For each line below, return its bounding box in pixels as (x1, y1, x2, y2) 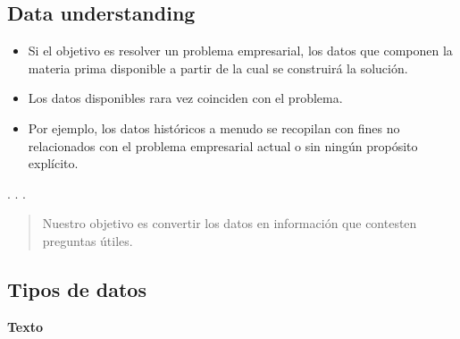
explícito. (28, 154, 79, 173)
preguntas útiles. (42, 231, 133, 250)
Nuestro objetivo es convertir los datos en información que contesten (42, 214, 417, 233)
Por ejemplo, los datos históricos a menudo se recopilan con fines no (28, 118, 400, 137)
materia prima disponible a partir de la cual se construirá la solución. (28, 58, 408, 77)
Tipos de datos (7, 275, 146, 302)
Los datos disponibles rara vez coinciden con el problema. (28, 89, 343, 107)
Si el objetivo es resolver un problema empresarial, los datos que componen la (28, 41, 453, 60)
